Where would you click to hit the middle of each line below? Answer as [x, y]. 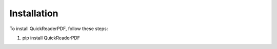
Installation [34, 13]
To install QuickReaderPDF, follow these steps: [59, 29]
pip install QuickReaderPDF [51, 38]
